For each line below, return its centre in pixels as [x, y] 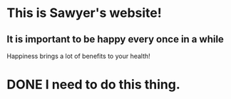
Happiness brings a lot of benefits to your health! [78, 56]
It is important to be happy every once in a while [115, 39]
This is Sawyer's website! [84, 13]
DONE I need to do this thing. [94, 85]
